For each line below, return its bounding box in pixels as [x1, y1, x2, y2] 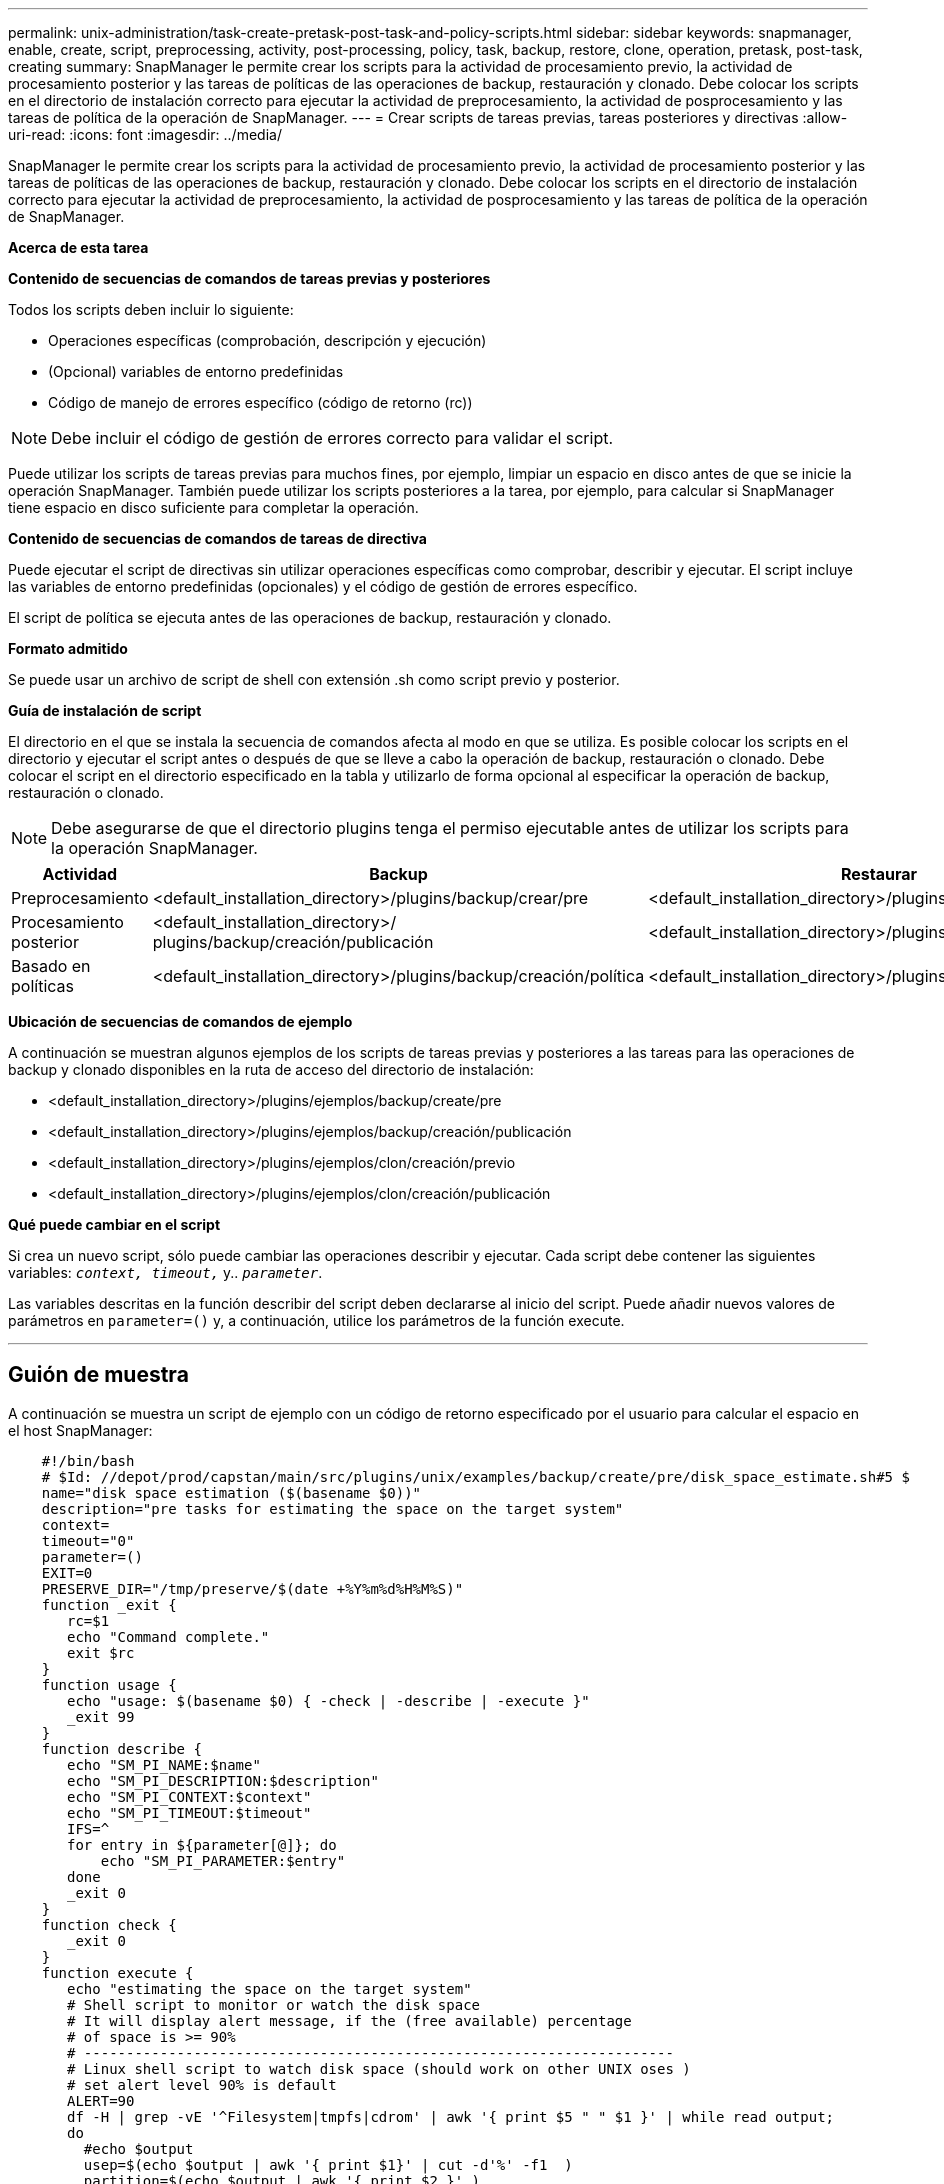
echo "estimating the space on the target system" [67, 1980, 472, 1997]
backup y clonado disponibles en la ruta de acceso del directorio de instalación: [8, 1061, 534, 1078]
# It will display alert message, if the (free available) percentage [67, 2012, 632, 2029]
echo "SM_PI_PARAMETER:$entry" [100, 1852, 346, 1869]
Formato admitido [8, 640, 128, 657]
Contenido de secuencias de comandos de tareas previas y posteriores [8, 270, 491, 287]
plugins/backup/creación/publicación [152, 932, 434, 952]
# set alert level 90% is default [67, 2076, 337, 2093]
